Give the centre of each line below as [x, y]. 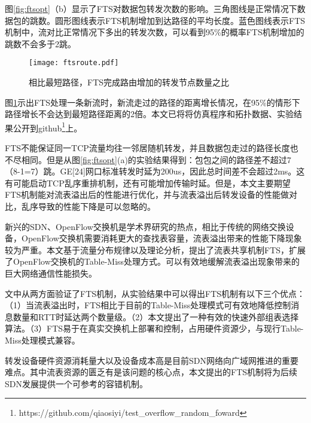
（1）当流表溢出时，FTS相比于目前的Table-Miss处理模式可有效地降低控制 [148, 305]
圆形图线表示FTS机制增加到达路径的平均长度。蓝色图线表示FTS [180, 20]
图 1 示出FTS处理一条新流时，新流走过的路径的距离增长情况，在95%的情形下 [153, 102]
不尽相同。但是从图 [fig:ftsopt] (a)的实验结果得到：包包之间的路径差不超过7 [148, 159]
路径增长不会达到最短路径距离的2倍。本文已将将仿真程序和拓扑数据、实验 [149, 114]
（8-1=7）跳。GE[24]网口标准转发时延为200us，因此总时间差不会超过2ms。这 [155, 171]
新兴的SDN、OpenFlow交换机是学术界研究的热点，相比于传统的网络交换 [145, 226]
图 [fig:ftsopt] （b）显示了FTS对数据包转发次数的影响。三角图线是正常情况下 [151, 8]
